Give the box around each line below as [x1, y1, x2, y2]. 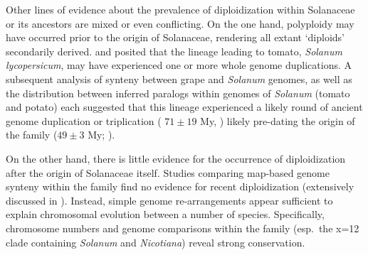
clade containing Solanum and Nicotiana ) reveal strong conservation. [6, 234, 305, 249]
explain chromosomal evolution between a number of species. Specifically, [6, 207, 325, 222]
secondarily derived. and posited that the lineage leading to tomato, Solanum [6, 43, 342, 58]
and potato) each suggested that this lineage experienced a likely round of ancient [6, 99, 363, 114]
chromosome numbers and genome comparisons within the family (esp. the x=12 [6, 220, 359, 235]
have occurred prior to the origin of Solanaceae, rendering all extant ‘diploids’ [6, 30, 345, 45]
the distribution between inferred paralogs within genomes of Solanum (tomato [6, 85, 350, 100]
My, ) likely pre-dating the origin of [200, 113, 355, 128]
